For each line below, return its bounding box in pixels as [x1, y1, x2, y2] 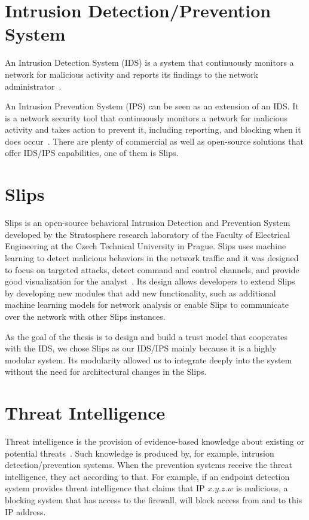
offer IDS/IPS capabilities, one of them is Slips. [5, 146, 179, 159]
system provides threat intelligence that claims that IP [5, 482, 205, 494]
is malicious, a [236, 482, 288, 494]
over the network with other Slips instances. [5, 310, 166, 322]
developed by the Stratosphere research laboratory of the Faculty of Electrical [5, 228, 290, 240]
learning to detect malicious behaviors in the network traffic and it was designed [5, 251, 299, 264]
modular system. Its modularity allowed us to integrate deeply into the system [5, 353, 292, 366]
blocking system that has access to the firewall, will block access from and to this [5, 494, 302, 506]
